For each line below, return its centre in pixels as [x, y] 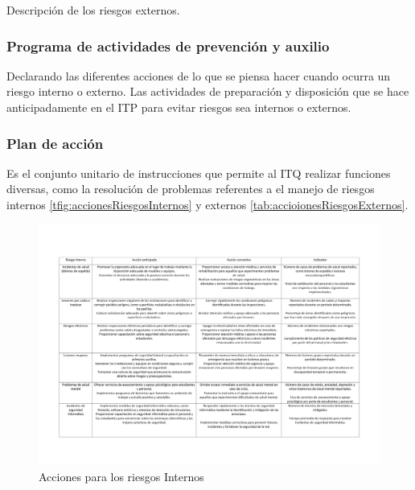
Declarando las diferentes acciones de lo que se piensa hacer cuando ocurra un [199, 75]
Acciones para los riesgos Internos [121, 476]
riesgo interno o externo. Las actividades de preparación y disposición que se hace [208, 91]
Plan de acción [55, 143]
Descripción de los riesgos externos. [93, 10]
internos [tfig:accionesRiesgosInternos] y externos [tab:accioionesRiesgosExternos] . [207, 204]
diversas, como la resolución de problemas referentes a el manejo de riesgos [191, 189]
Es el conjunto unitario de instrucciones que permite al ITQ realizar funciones [199, 173]
